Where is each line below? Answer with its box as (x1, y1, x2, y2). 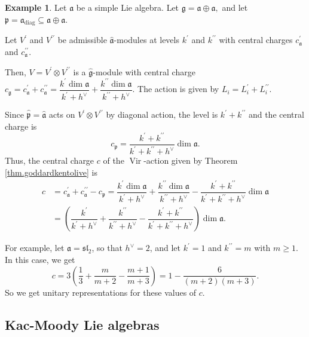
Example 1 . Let (5, 1, 67, 13)
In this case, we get (5, 253, 75, 265)
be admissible (57, 33, 107, 46)
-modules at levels (114, 33, 179, 46)
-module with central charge (93, 65, 195, 78)
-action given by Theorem (143, 154, 238, 167)
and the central (248, 108, 304, 121)
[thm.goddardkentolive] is (5, 166, 97, 178)
